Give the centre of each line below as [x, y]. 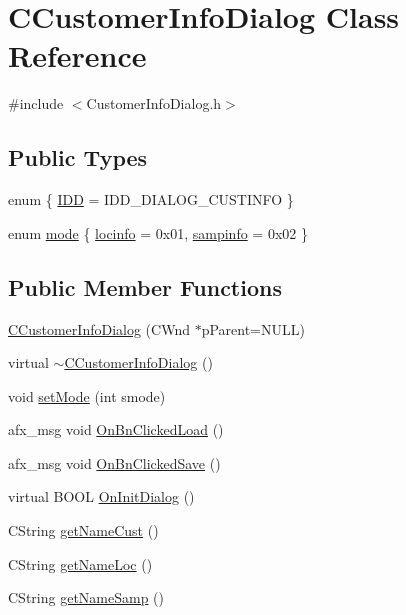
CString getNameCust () [83, 530]
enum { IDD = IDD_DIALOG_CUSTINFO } [151, 199]
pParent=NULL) [253, 328]
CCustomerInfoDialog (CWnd [99, 328]
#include [36, 103]
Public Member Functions [145, 286]
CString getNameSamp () [86, 597]
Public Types [78, 157]
